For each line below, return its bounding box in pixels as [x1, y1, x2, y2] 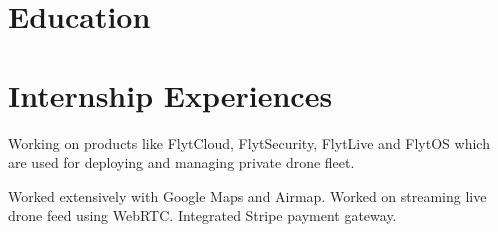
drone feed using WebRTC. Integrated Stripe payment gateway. [8, 205, 397, 226]
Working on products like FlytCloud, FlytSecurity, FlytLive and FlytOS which [8, 132, 490, 153]
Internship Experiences [8, 74, 333, 115]
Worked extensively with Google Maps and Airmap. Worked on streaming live [8, 185, 487, 206]
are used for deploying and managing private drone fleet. [8, 152, 355, 173]
